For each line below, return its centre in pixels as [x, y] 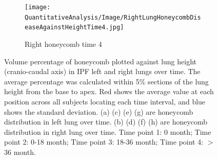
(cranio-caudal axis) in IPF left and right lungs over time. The [102, 71]
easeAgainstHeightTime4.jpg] [74, 28]
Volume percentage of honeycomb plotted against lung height [101, 61]
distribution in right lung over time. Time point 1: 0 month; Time [108, 131]
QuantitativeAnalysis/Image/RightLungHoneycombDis [113, 17]
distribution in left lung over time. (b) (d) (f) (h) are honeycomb [106, 122]
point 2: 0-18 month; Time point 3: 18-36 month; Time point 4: [104, 142]
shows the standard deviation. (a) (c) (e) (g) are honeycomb [99, 111]
